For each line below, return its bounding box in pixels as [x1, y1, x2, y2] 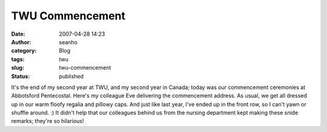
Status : [11, 73, 30, 80]
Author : [11, 38, 31, 45]
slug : [11, 64, 24, 71]
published [59, 73, 84, 80]
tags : [11, 55, 25, 63]
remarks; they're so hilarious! [11, 117, 84, 125]
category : [11, 47, 37, 54]
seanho [59, 38, 78, 45]
